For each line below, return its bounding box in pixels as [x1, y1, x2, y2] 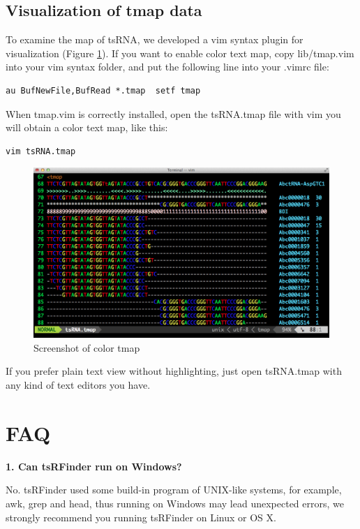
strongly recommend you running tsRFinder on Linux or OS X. [6, 509, 276, 524]
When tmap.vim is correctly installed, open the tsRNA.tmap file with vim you [6, 106, 341, 121]
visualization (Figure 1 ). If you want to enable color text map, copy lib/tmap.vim [6, 45, 354, 60]
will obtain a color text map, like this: [6, 120, 168, 135]
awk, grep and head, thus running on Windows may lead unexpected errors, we [6, 496, 344, 510]
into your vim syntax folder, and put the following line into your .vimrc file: [6, 59, 329, 74]
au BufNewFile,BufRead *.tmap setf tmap [6, 85, 201, 96]
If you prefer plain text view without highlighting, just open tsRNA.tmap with [6, 364, 342, 378]
